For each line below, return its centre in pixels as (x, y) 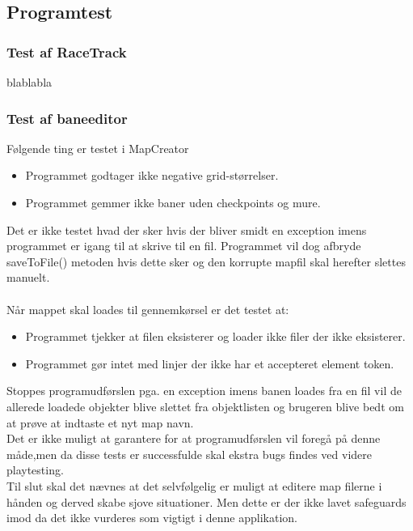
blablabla (29, 82)
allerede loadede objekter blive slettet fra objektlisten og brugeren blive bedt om (205, 406)
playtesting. (35, 470)
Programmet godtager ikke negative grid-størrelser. (152, 175)
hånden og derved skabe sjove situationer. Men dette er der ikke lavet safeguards (206, 501)
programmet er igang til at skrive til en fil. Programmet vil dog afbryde (184, 246)
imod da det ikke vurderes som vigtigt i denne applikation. (152, 518)
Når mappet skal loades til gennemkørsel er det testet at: (148, 309)
